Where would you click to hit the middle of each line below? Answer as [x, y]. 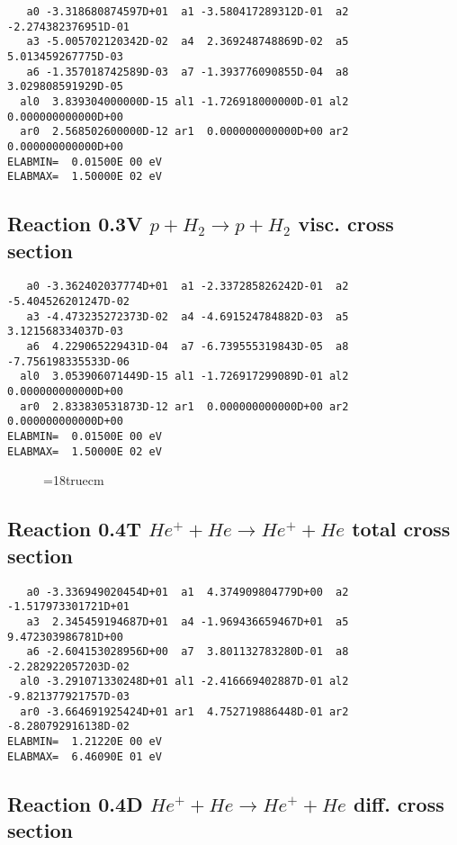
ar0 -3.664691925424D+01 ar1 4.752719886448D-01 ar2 [184, 711]
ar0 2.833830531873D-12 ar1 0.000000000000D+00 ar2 [184, 406]
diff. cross [399, 803]
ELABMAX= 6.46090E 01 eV [85, 756]
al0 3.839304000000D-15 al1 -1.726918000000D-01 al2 [184, 101]
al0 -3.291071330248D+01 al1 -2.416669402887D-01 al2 [184, 682]
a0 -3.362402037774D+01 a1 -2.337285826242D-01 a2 [188, 287]
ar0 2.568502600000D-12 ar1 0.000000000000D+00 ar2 [184, 132]
